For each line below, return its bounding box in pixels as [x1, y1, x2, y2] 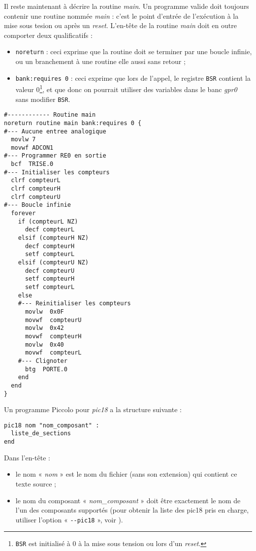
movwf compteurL [25, 349, 82, 357]
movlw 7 [11, 136, 36, 143]
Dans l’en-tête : [4, 452, 50, 462]
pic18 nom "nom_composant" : [4, 421, 99, 429]
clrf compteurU [11, 193, 61, 200]
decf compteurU [25, 267, 75, 274]
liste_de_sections [11, 430, 71, 437]
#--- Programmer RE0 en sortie [4, 152, 106, 160]
